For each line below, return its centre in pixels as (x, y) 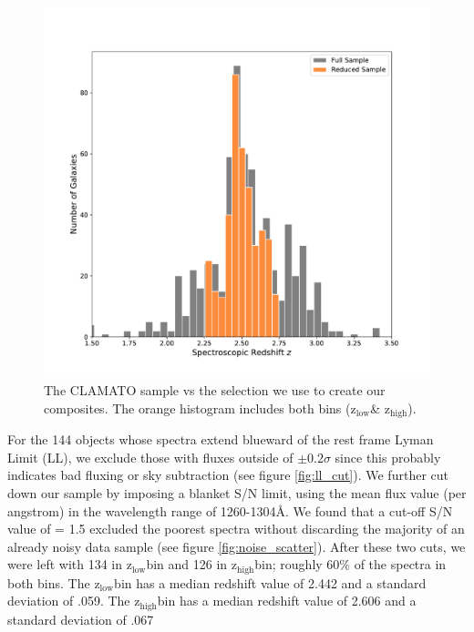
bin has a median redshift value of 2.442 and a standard (270, 582)
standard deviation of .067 (81, 619)
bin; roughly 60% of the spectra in (350, 564)
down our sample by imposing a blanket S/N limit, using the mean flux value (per (237, 493)
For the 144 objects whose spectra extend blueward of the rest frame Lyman (221, 439)
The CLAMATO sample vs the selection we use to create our (215, 390)
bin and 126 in (187, 564)
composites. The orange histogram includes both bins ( (197, 408)
